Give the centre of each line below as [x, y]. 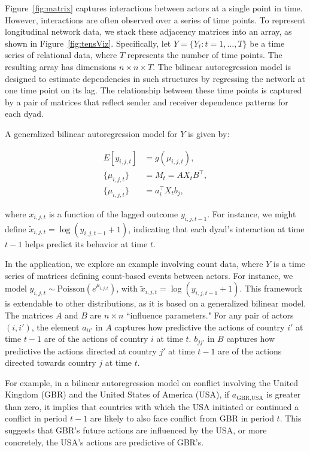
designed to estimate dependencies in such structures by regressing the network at [155, 78]
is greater [284, 394]
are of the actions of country [96, 339]
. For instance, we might [252, 213]
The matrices [29, 315]
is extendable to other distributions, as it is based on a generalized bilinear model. [156, 303]
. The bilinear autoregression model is [222, 66]
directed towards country [51, 362]
